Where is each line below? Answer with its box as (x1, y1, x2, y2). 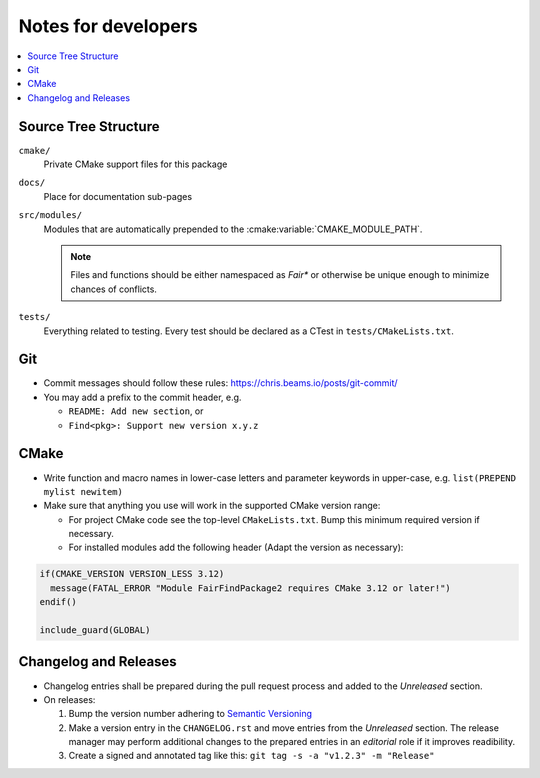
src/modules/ (18, 210, 83, 221)
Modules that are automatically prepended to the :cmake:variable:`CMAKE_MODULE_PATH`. (43, 223, 423, 235)
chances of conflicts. (70, 283, 157, 295)
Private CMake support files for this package (43, 158, 228, 170)
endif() (39, 596, 77, 608)
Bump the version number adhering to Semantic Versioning (68, 708, 313, 720)
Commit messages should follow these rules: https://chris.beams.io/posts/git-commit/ (43, 377, 399, 389)
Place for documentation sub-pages (43, 190, 193, 202)
